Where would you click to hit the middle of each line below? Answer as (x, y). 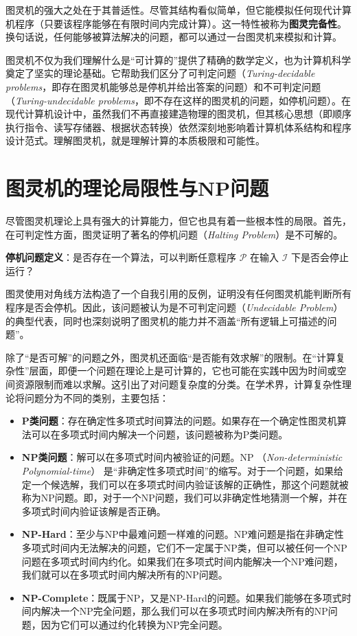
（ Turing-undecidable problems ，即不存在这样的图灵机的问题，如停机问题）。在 (178, 100)
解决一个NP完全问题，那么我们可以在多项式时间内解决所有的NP (184, 611)
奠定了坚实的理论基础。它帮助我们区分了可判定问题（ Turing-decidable (160, 73)
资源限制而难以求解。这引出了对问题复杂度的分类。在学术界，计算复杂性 (178, 384)
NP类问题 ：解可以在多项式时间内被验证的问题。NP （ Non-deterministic (182, 457)
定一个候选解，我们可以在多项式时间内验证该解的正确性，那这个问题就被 (185, 484)
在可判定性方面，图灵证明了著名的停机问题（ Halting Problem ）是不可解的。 (174, 234)
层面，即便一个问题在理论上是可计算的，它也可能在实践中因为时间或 (183, 371)
